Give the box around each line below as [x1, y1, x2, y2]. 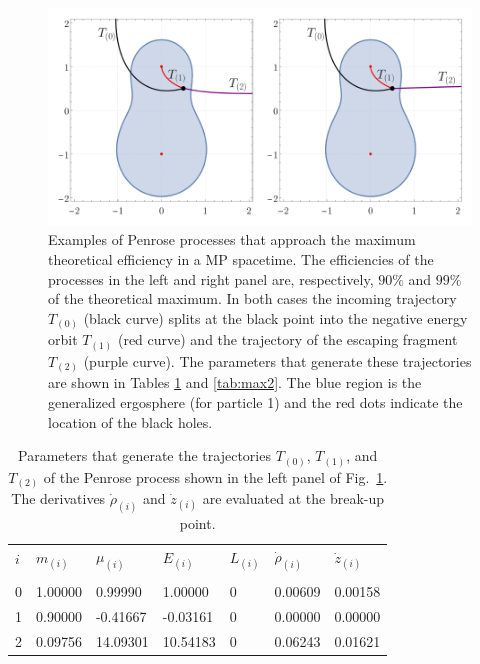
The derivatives [11, 488, 106, 509]
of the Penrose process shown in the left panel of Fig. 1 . [43, 466, 388, 487]
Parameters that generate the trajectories [18, 445, 271, 466]
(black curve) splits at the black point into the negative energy [83, 307, 468, 328]
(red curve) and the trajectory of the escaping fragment [117, 329, 458, 350]
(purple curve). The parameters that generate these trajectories [83, 350, 472, 371]
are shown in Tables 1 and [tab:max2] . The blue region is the [48, 372, 422, 393]
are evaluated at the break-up [202, 488, 385, 509]
